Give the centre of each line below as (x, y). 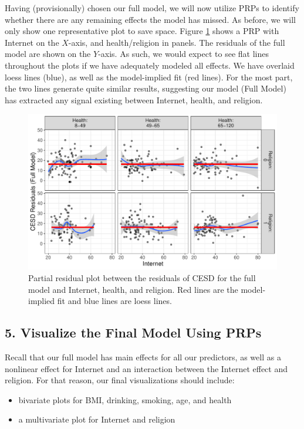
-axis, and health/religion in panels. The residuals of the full (177, 42)
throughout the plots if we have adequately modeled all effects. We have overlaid (150, 65)
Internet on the (32, 42)
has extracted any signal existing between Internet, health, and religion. (134, 99)
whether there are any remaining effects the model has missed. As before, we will (150, 19)
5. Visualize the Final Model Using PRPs (133, 332)
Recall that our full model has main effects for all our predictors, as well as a (143, 357)
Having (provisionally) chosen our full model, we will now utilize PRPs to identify (152, 8)
